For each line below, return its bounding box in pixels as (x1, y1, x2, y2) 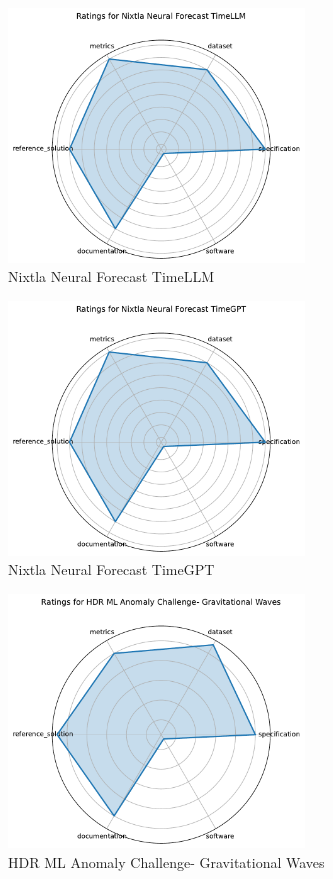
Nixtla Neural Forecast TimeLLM (8, 266, 215, 287)
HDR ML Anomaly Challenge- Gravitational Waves (8, 851, 325, 872)
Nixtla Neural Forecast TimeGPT (8, 559, 215, 580)
